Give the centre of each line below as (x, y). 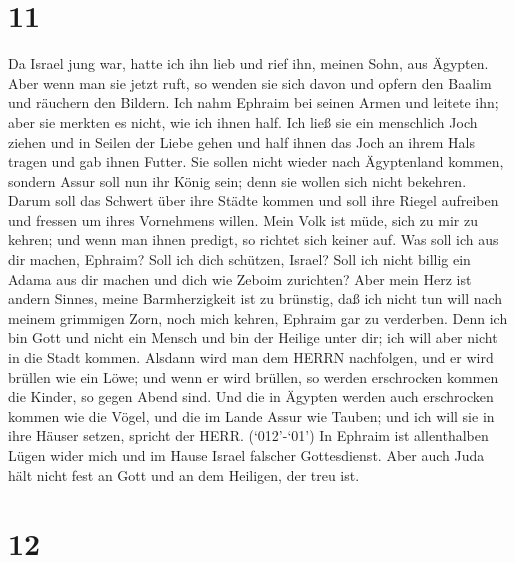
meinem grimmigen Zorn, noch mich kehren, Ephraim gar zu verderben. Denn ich (258, 317)
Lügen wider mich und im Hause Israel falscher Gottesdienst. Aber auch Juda (246, 455)
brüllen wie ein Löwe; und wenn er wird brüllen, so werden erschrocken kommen (253, 376)
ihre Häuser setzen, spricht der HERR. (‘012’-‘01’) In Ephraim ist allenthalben (248, 435)
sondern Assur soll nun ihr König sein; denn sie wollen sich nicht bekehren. (237, 180)
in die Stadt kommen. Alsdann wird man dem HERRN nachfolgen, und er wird (251, 357)
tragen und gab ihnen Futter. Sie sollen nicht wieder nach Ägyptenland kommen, (256, 161)
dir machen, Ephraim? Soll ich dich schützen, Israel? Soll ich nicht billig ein (239, 259)
